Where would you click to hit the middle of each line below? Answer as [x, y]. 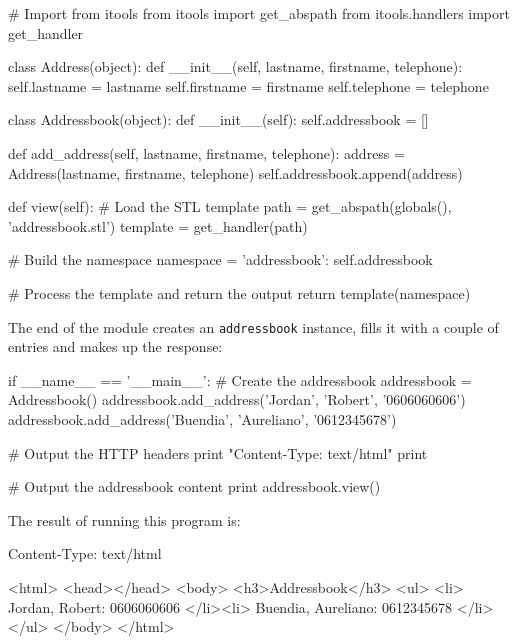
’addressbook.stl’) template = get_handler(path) [158, 225]
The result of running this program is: [124, 519]
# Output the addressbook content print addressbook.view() [194, 486]
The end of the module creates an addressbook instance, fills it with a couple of [253, 326]
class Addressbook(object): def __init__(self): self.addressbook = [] [218, 119]
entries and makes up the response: [115, 346]
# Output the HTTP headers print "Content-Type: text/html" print [218, 452]
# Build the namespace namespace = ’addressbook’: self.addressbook [220, 259]
